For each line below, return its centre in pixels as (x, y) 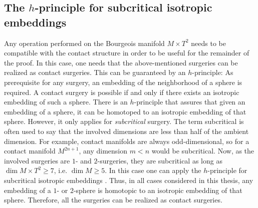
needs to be (208, 43)
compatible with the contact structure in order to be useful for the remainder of (127, 53)
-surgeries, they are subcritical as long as (160, 160)
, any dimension (103, 151)
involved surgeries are (37, 160)
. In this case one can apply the (153, 170)
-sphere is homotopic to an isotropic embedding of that (158, 190)
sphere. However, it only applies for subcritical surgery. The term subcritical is (124, 121)
